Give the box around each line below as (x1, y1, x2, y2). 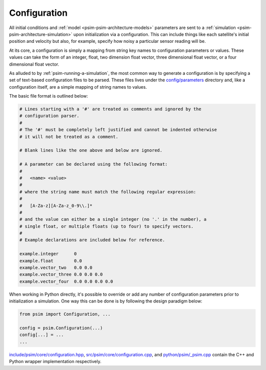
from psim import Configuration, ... (19, 311, 111, 317)
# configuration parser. (19, 113, 80, 119)
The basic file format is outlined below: (9, 93, 88, 99)
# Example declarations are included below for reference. (19, 237, 165, 243)
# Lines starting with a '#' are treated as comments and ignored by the (19, 106, 201, 112)
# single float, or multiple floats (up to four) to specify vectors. (19, 223, 194, 229)
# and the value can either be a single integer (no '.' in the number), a (19, 217, 207, 222)
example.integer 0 (19, 251, 77, 257)
